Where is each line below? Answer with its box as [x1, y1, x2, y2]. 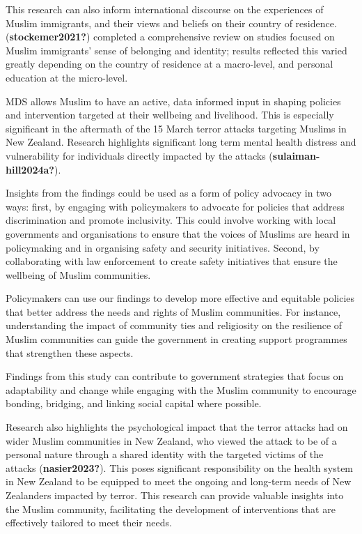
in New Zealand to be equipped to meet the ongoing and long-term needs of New [6, 474, 352, 489]
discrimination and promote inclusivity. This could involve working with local [6, 213, 336, 227]
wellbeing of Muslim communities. [6, 267, 151, 282]
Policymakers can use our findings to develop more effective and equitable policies [6, 291, 355, 305]
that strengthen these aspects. [6, 345, 134, 360]
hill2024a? [6, 162, 54, 176]
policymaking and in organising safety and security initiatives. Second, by [6, 240, 320, 254]
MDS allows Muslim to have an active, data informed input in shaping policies [6, 93, 341, 108]
